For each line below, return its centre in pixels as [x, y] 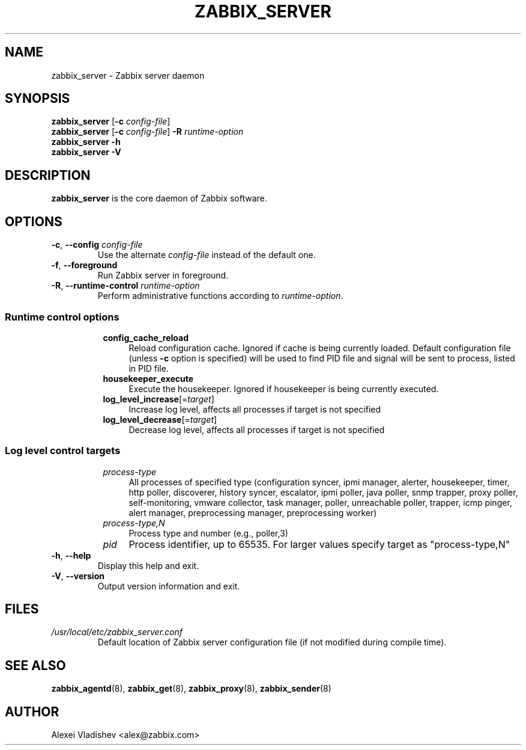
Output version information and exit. [169, 586]
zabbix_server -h [86, 142]
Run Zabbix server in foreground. [163, 275]
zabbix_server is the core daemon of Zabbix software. [159, 198]
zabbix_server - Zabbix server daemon [128, 75]
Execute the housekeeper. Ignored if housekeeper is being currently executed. [284, 389]
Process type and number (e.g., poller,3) [208, 533]
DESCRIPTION [48, 175]
